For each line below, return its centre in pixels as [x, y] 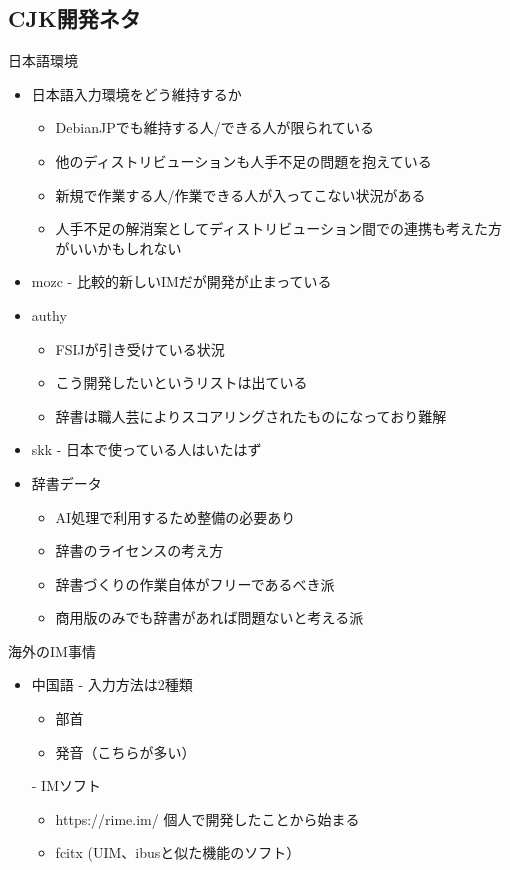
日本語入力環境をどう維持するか [136, 93]
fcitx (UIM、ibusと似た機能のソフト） [178, 852]
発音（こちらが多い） [125, 751]
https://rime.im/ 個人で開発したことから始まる [207, 818]
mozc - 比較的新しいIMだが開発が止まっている [181, 281]
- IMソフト [66, 785]
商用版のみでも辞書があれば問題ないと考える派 [209, 617]
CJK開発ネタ [74, 18]
